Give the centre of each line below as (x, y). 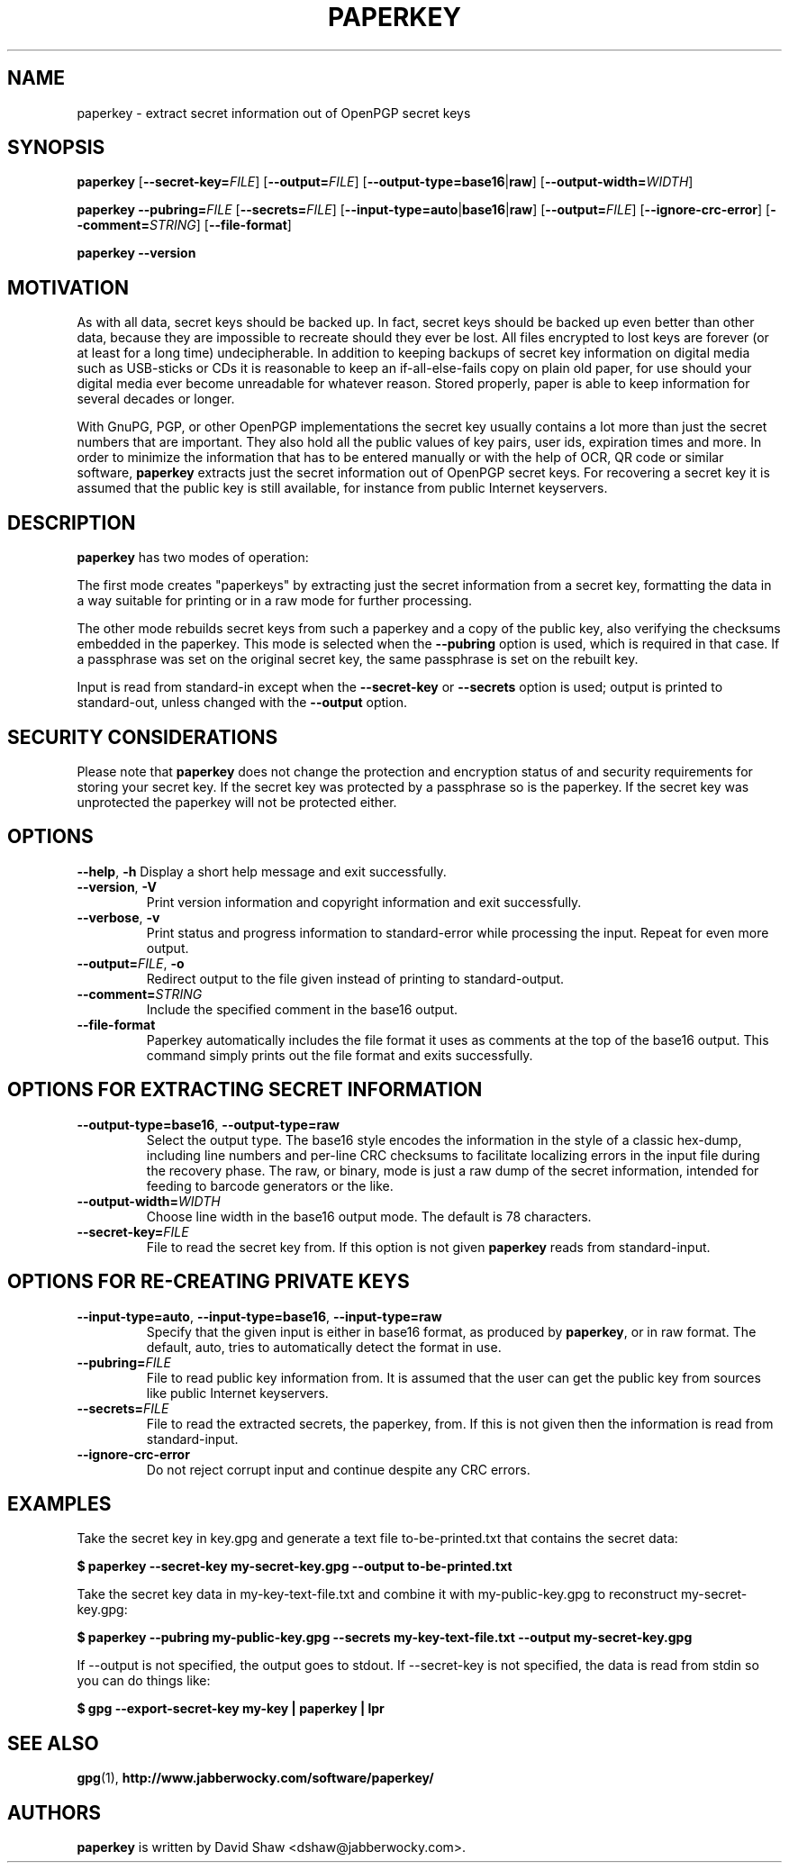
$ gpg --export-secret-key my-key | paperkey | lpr (231, 1709)
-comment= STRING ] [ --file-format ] (184, 225)
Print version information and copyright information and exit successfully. (364, 902)
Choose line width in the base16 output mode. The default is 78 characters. (369, 1216)
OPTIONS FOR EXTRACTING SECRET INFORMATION (245, 1090)
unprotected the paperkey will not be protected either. (237, 802)
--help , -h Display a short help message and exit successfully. (262, 871)
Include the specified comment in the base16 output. (302, 1009)
